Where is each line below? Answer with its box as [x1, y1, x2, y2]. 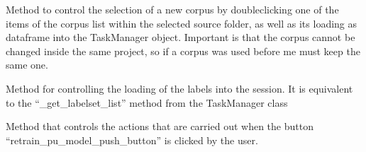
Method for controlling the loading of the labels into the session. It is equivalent [6, 81, 353, 95]
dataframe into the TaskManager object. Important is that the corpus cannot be [6, 30, 355, 45]
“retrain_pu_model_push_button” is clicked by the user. [6, 132, 258, 147]
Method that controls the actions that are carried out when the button [6, 119, 314, 134]
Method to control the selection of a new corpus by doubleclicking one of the [6, 2, 339, 16]
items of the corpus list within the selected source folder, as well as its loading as [6, 16, 357, 30]
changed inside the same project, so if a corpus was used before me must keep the [6, 43, 360, 58]
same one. [6, 57, 48, 72]
